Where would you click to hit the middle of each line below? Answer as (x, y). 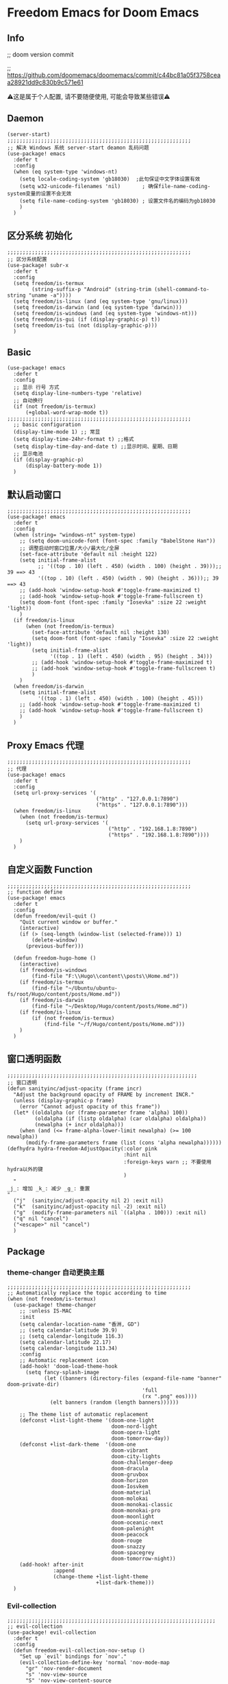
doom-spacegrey (133, 1553)
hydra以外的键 (25, 1169)
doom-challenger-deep (142, 1463)
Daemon (25, 118)
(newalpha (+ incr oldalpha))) (79, 1124)
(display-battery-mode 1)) (64, 466)
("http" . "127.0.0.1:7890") (137, 799)
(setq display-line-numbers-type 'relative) (78, 394)
